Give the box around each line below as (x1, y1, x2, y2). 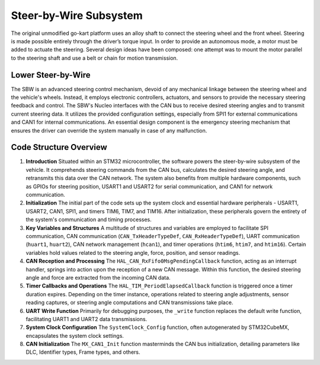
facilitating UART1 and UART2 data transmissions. (25, 315, 148, 322)
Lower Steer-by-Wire (11, 70, 91, 80)
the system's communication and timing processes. (25, 216, 152, 223)
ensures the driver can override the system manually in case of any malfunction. (11, 127, 207, 134)
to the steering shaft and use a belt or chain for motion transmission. (11, 54, 178, 62)
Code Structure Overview (11, 142, 107, 152)
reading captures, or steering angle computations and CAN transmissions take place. (25, 299, 233, 306)
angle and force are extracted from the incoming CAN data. (25, 274, 171, 281)
